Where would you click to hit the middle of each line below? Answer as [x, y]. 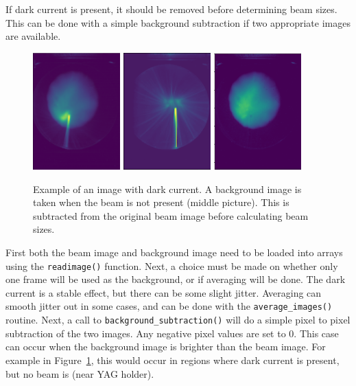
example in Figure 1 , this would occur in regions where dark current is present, [173, 360]
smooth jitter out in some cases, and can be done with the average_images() [169, 306]
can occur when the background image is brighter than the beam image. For [166, 347]
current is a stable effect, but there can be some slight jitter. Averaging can [164, 292]
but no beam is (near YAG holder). [80, 373]
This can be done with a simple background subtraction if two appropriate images [178, 22]
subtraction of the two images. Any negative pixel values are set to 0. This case [172, 333]
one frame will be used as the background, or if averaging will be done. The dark [176, 279]
